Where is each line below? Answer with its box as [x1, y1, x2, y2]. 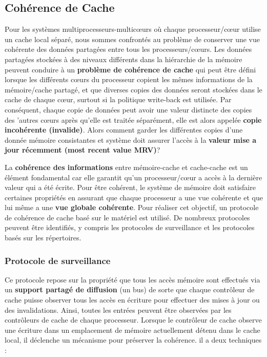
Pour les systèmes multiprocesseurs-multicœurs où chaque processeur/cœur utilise [5, 24, 261, 34]
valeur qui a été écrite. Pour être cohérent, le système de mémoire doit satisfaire [5, 182, 256, 193]
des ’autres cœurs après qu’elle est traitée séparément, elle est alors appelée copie [5, 114, 262, 125]
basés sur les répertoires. [5, 232, 81, 243]
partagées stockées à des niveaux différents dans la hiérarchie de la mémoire [5, 53, 242, 64]
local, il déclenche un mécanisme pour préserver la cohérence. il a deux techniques [5, 334, 262, 345]
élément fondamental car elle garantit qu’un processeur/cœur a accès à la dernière [5, 172, 262, 182]
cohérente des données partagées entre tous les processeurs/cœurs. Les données [5, 44, 252, 54]
